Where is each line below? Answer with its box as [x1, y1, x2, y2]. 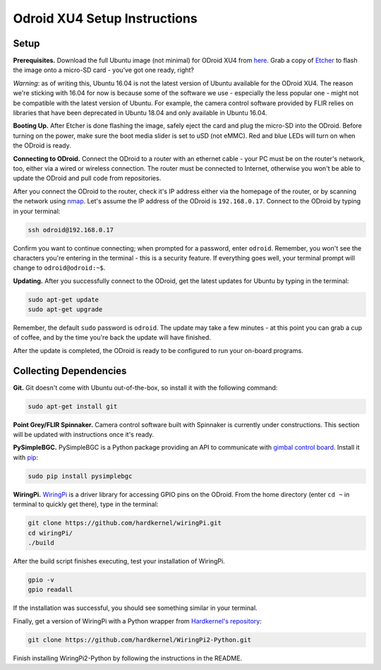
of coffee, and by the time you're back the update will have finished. [13, 333, 212, 342]
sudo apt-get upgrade [28, 306, 103, 313]
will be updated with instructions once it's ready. [13, 431, 155, 439]
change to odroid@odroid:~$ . [13, 263, 106, 272]
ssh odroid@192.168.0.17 [28, 226, 114, 234]
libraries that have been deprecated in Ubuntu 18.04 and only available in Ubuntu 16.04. [13, 109, 267, 117]
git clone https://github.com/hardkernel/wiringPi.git [28, 519, 222, 527]
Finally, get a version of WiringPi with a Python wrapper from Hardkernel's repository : [13, 616, 262, 625]
